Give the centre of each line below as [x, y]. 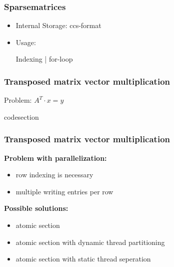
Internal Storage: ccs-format [58, 25]
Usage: [26, 42]
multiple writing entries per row [64, 191]
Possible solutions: [36, 208]
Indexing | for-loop [44, 59]
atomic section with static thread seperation [83, 259]
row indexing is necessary [54, 175]
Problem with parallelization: [55, 158]
